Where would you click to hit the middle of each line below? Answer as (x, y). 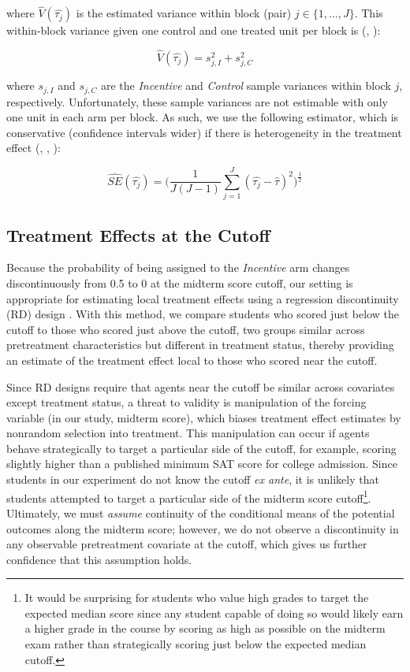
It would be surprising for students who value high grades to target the (197, 598)
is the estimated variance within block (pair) (184, 13)
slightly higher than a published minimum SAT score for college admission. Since (202, 464)
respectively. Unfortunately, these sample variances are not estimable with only (197, 101)
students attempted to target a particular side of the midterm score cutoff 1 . (189, 496)
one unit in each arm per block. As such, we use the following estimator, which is (203, 117)
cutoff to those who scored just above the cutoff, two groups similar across (186, 329)
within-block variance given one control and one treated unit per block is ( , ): (194, 30)
